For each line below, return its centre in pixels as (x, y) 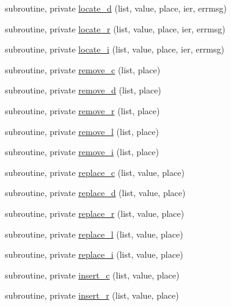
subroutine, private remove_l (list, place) (82, 131)
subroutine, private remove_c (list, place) (83, 69)
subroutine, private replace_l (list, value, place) (94, 234)
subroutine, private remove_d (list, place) (83, 90)
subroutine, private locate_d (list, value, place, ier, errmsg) (116, 8)
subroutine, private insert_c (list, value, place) (92, 275)
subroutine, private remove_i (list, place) (82, 152)
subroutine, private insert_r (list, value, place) (92, 295)
